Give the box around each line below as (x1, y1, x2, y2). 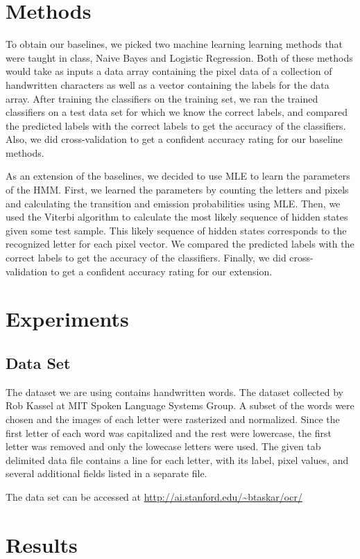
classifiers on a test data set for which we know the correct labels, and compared (6, 105, 348, 119)
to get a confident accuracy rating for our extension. (50, 264, 273, 278)
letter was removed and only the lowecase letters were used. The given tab (6, 439, 321, 454)
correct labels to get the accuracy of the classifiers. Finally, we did (6, 250, 286, 265)
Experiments (6, 304, 129, 333)
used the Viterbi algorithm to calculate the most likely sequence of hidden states (6, 209, 348, 224)
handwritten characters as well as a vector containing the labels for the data (6, 77, 329, 92)
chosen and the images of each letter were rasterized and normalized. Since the (6, 411, 340, 426)
